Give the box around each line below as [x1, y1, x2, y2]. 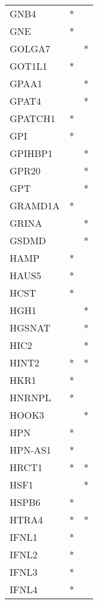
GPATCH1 [10, 111, 55, 125]
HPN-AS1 [10, 443, 52, 457]
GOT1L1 [10, 59, 47, 73]
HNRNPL [10, 390, 51, 404]
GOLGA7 [10, 42, 51, 55]
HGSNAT [10, 321, 51, 334]
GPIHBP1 [10, 146, 53, 160]
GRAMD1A [10, 199, 60, 212]
